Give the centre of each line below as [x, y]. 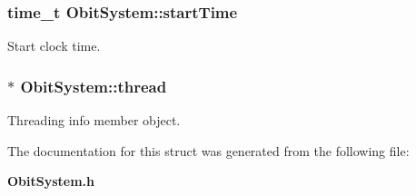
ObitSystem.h [51, 181]
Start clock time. [54, 46]
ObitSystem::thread [94, 86]
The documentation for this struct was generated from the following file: [208, 150]
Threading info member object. [94, 120]
